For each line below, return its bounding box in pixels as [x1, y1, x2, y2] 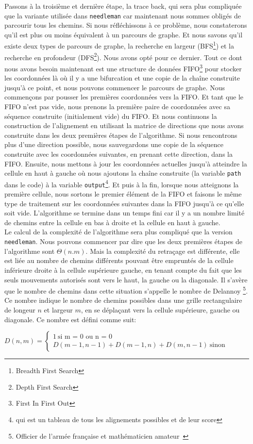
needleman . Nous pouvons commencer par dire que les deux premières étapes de [4, 236, 243, 247]
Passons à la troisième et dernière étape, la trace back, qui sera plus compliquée [4, 1, 242, 11]
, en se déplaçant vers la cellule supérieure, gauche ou [81, 304, 240, 314]
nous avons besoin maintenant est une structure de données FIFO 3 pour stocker [4, 62, 242, 73]
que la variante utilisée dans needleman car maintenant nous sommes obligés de [4, 10, 241, 20]
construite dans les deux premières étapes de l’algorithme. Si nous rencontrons [4, 130, 237, 140]
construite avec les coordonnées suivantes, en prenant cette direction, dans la [4, 148, 233, 159]
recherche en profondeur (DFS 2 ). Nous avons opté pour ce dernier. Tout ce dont [4, 50, 242, 62]
